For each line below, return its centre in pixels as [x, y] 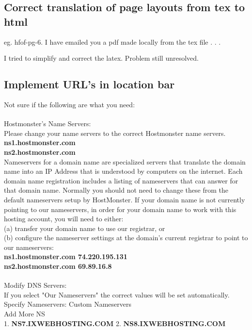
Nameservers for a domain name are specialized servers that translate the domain [125, 161]
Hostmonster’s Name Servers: [47, 124]
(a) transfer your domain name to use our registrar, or [85, 228]
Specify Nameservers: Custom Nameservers [68, 304]
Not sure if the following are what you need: [70, 104]
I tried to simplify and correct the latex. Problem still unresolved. [101, 58]
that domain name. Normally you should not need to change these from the [116, 190]
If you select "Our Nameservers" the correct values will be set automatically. [117, 294]
